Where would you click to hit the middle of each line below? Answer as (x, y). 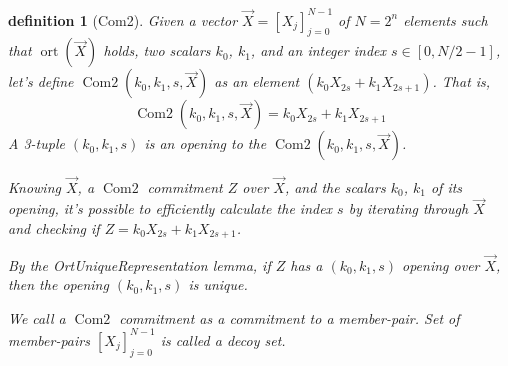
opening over (441, 264)
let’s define (41, 81)
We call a (37, 317)
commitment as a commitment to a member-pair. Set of (289, 317)
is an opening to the (205, 143)
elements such (445, 19)
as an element (257, 81)
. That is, (461, 81)
